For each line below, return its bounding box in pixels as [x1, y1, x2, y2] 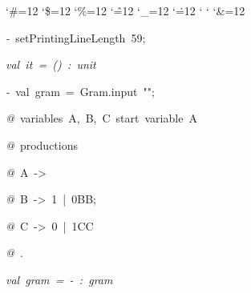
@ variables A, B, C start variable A [6, 110, 197, 126]
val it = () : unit [6, 56, 96, 73]
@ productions [6, 136, 78, 153]
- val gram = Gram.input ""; [6, 82, 155, 99]
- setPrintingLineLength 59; [6, 29, 146, 46]
